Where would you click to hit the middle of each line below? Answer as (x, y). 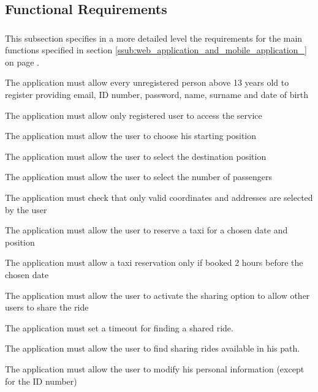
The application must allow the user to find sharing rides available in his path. (153, 348)
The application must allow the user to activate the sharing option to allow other (157, 295)
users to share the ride (47, 307)
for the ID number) (41, 381)
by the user (26, 209)
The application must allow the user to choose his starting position (131, 136)
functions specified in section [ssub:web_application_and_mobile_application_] (156, 50)
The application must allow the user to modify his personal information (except (155, 368)
